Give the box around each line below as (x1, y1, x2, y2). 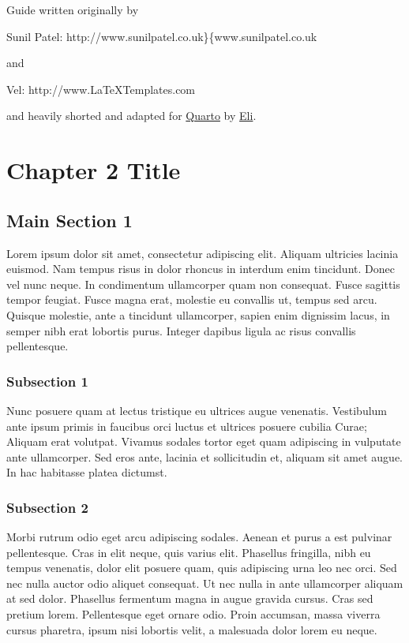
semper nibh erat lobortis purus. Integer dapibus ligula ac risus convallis (6, 322, 356, 338)
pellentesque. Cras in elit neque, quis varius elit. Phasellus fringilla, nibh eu (6, 544, 371, 560)
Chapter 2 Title (6, 154, 181, 186)
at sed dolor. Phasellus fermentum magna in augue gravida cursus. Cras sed (6, 590, 373, 607)
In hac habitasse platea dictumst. (6, 464, 167, 480)
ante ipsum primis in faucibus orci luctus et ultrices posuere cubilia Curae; (6, 417, 367, 434)
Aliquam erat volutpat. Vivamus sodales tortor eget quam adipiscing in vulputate (6, 433, 401, 450)
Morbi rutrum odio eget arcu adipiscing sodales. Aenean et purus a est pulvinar (6, 529, 392, 545)
